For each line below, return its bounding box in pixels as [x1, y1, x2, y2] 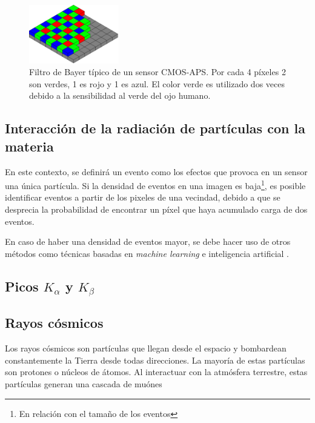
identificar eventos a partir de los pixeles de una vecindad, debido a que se [5, 191, 280, 204]
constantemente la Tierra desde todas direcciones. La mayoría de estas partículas [5, 353, 305, 366]
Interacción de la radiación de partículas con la [5, 119, 305, 138]
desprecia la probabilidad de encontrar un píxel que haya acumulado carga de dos [5, 203, 308, 216]
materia [5, 136, 54, 155]
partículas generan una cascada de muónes [5, 377, 162, 390]
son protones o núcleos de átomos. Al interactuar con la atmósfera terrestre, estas [5, 365, 308, 378]
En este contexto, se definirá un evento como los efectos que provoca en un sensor [5, 165, 308, 178]
